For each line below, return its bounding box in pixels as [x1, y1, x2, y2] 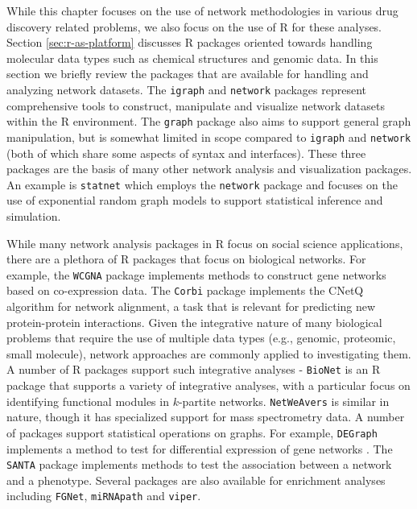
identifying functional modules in [6, 392, 169, 409]
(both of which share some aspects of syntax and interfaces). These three [6, 144, 366, 161]
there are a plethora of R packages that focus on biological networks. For [6, 250, 366, 267]
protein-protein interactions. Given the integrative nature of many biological [6, 313, 382, 330]
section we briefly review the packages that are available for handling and [6, 65, 369, 82]
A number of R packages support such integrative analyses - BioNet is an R [6, 361, 381, 378]
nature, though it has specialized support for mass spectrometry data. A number [6, 408, 405, 425]
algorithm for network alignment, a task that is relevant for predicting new [6, 298, 376, 315]
